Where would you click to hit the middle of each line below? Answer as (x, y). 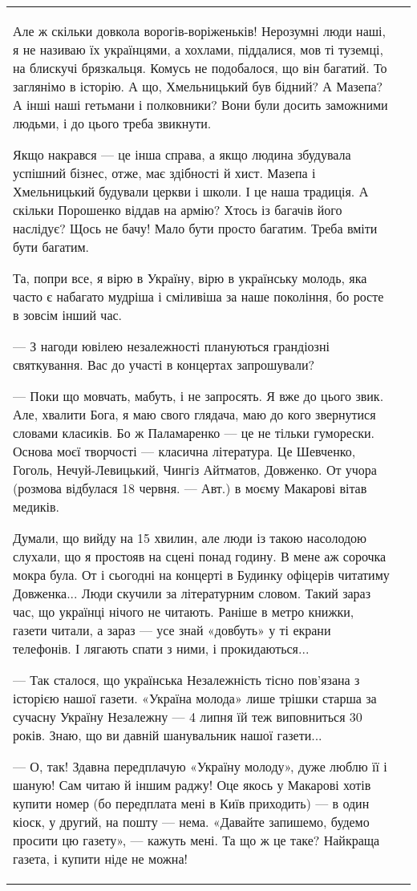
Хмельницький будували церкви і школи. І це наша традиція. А (191, 191)
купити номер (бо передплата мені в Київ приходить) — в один (191, 803)
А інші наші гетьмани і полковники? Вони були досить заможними (200, 105)
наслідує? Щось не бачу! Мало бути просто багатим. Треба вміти (195, 228)
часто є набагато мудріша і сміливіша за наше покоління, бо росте (198, 296)
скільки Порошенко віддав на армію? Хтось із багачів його (178, 210)
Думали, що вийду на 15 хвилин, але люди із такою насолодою (190, 538)
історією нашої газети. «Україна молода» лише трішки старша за (195, 698)
